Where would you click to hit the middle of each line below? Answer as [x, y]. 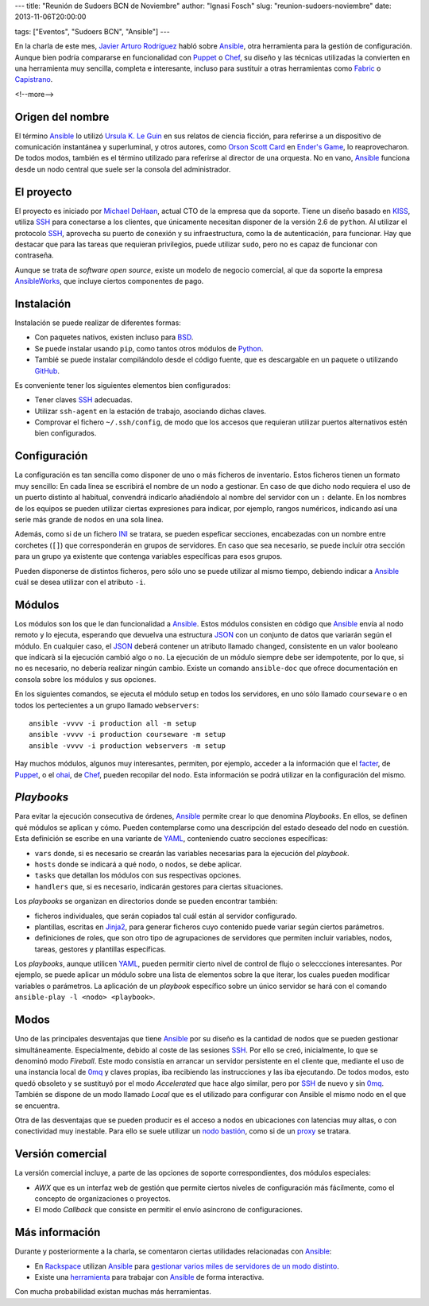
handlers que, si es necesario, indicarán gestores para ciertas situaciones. [159, 886]
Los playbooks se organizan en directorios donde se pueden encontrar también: [146, 901]
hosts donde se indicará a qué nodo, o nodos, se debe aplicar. [138, 864]
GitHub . [47, 370]
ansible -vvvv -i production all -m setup [113, 723]
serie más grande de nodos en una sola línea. [89, 519]
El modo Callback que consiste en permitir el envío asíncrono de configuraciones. [169, 1210]
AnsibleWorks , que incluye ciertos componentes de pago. [109, 281]
